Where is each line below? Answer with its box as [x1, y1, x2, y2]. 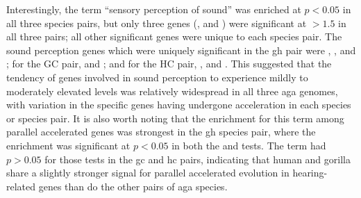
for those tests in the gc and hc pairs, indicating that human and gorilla [44, 151, 351, 166]
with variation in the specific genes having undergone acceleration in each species [6, 97, 351, 112]
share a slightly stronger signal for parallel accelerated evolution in [6, 165, 289, 180]
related [6, 179, 36, 193]
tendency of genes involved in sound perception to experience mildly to [6, 69, 308, 84]
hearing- [292, 165, 328, 180]
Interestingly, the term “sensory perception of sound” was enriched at [6, 2, 301, 16]
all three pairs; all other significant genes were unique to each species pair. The [6, 29, 342, 44]
